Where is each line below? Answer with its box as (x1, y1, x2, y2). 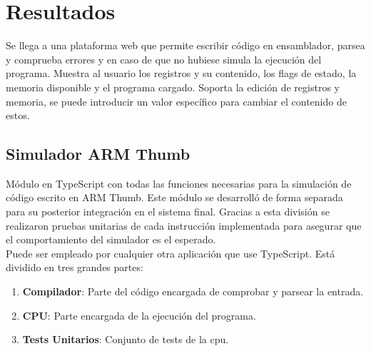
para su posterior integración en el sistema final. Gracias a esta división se (6, 204, 330, 219)
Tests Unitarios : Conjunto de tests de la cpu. (22, 332, 229, 347)
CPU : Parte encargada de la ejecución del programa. (22, 307, 256, 322)
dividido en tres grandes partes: (6, 260, 143, 275)
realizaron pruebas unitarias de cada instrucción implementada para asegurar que (6, 218, 362, 233)
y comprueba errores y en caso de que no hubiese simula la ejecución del (6, 51, 322, 66)
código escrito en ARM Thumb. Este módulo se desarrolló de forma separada (6, 190, 343, 205)
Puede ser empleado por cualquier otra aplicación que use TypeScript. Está (6, 245, 335, 260)
